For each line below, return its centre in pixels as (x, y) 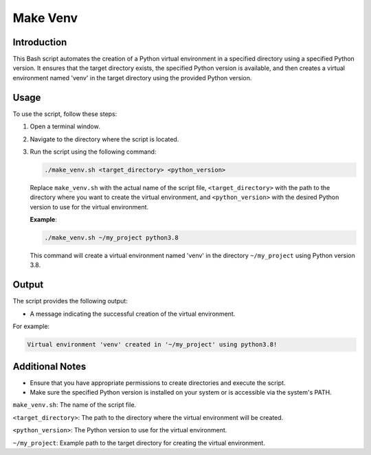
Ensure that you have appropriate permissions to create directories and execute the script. (158, 383)
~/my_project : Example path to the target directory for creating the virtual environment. (139, 443)
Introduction (40, 42)
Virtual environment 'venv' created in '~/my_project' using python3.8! (152, 345)
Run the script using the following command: (93, 152)
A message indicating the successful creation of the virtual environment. (133, 314)
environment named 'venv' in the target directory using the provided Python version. (132, 78)
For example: (31, 327)
